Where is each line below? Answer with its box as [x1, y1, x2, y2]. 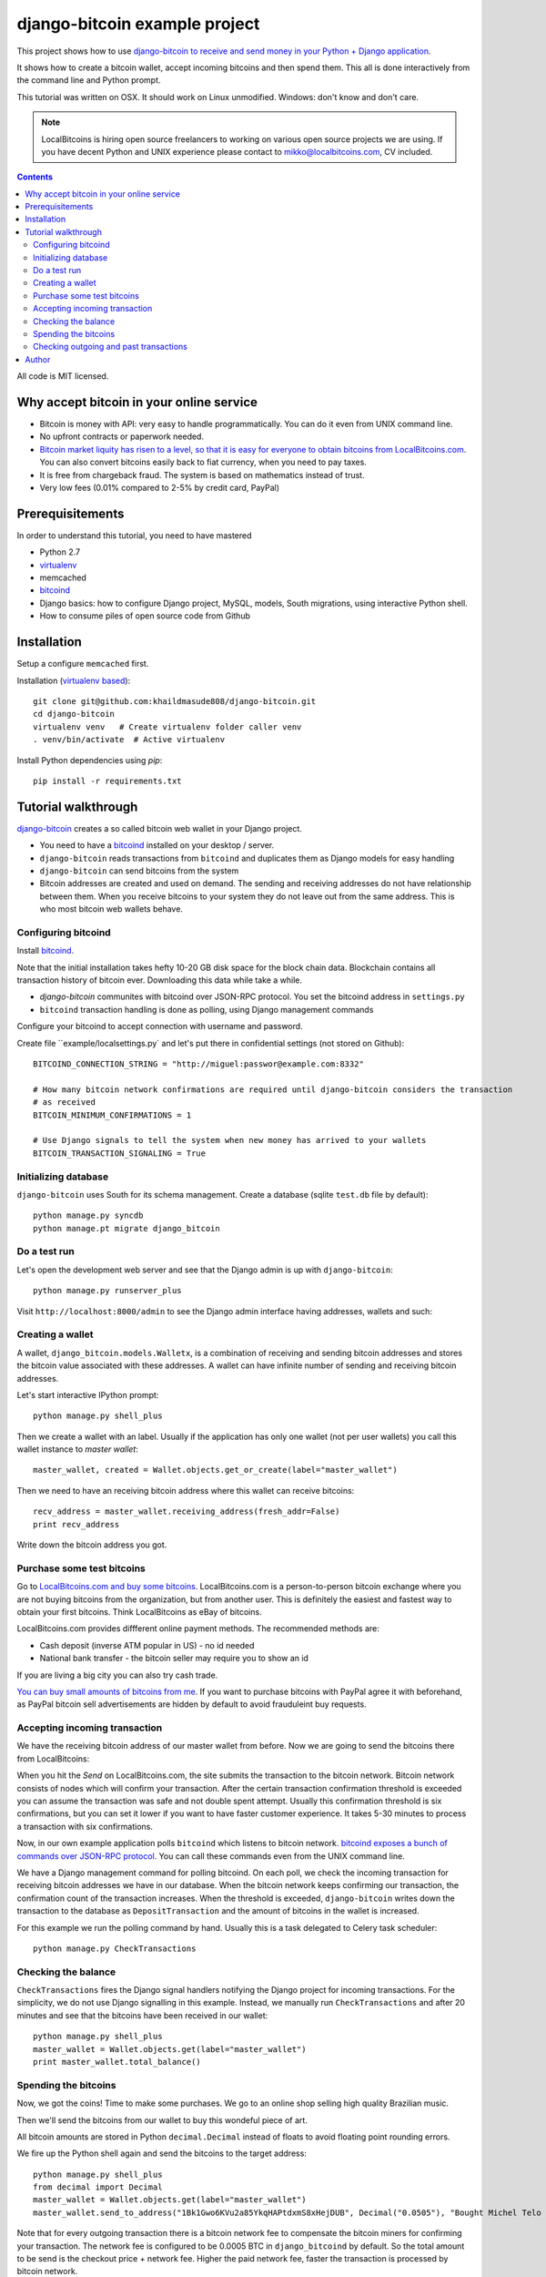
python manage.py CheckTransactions [33, 1943, 197, 1954]
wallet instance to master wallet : [16, 1444, 138, 1455]
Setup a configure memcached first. [16, 659, 149, 669]
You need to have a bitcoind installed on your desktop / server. [39, 840, 275, 851]
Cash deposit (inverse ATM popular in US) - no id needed [39, 1639, 255, 1650]
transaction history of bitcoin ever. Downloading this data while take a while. [16, 975, 302, 985]
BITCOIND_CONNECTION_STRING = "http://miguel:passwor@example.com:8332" [33, 1059, 364, 1069]
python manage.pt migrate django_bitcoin [33, 1223, 220, 1233]
